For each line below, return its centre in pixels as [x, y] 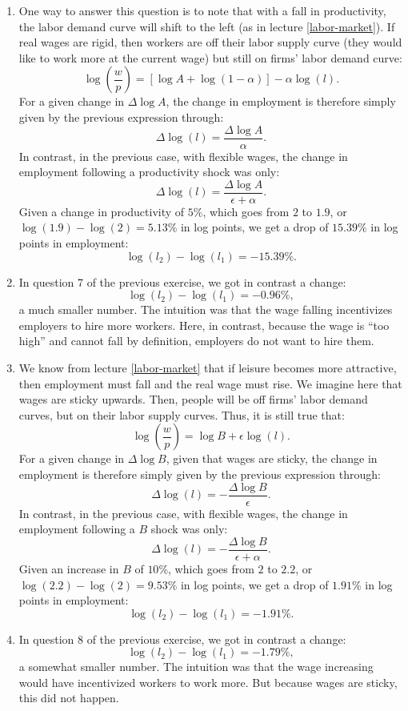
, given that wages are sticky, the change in [272, 458]
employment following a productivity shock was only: [149, 172]
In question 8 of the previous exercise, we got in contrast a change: [182, 639]
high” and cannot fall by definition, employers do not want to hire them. [196, 341]
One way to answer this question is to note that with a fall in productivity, [202, 10]
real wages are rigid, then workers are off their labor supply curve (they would [210, 42]
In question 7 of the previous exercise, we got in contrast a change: [182, 281]
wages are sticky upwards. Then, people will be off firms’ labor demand [193, 399]
